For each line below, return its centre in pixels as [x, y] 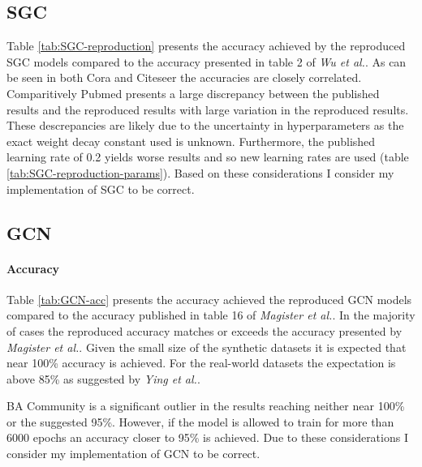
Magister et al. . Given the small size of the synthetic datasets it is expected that [207, 347]
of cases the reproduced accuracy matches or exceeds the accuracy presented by [205, 330]
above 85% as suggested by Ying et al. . [103, 378]
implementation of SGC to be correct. [101, 189]
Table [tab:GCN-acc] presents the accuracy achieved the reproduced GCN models [209, 299]
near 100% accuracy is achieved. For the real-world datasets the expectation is [201, 363]
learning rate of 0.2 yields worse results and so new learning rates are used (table [208, 157]
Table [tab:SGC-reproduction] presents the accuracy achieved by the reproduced [206, 46]
